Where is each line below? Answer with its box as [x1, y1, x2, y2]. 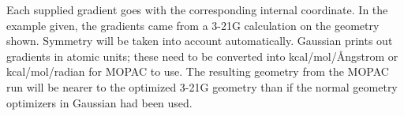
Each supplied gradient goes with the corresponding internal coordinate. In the [6, 2, 388, 17]
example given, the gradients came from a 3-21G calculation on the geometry [6, 17, 380, 33]
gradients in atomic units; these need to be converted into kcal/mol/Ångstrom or [6, 47, 398, 64]
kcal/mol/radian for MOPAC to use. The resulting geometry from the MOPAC [6, 63, 389, 80]
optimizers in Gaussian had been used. [6, 94, 193, 110]
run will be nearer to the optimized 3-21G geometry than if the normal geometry [6, 78, 398, 95]
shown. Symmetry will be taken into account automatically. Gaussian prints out [6, 32, 393, 49]
